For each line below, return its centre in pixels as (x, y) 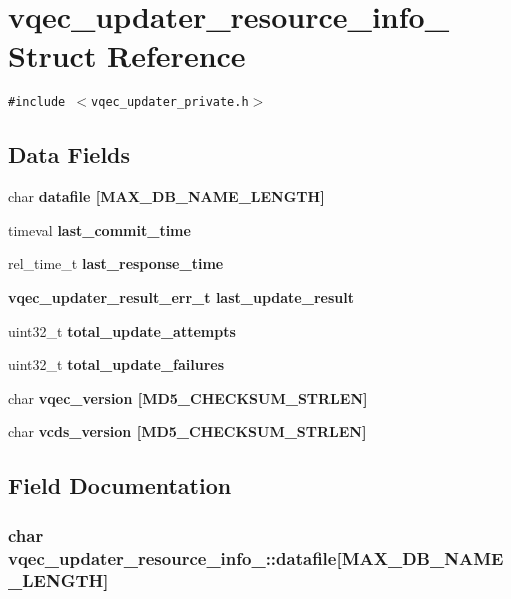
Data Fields (69, 154)
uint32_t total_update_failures (116, 364)
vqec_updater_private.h (170, 102)
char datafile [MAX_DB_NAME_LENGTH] (166, 196)
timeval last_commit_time (99, 229)
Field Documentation (120, 485)
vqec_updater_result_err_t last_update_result (181, 296)
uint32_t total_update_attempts (122, 330)
